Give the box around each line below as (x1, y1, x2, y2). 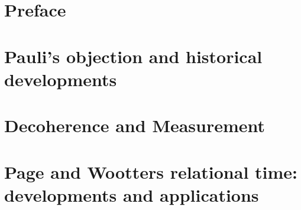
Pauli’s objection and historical (4, 44, 263, 68)
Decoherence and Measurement (4, 113, 266, 137)
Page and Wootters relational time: (4, 159, 298, 183)
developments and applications (4, 182, 259, 206)
